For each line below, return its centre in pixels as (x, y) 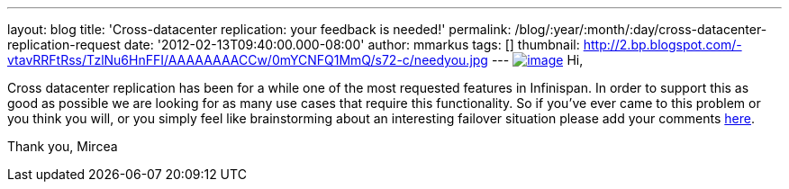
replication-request (64, 45)
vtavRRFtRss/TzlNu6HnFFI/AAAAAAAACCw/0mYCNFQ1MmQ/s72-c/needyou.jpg (248, 60)
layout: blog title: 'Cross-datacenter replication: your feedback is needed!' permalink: (259, 29)
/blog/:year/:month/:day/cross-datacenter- (641, 29)
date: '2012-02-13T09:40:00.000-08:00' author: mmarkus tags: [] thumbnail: (352, 45)
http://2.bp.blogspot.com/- (662, 45)
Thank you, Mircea (63, 146)
